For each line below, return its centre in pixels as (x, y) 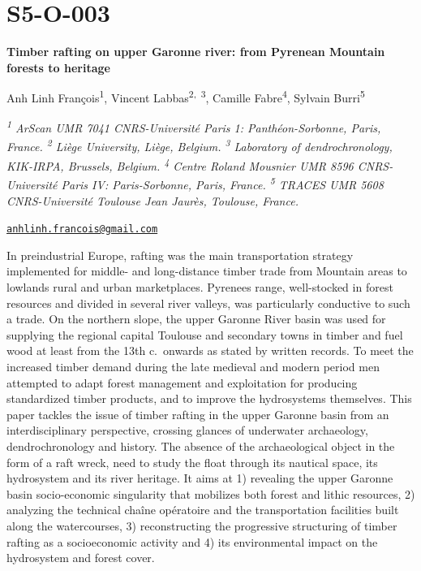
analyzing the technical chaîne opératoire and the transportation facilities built (203, 510)
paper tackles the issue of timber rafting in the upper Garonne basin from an (198, 414)
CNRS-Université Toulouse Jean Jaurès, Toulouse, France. (153, 200)
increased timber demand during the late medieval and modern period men (193, 366)
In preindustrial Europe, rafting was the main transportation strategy (180, 255)
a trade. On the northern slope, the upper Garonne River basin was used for (196, 319)
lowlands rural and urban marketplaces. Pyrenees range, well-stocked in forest (200, 287)
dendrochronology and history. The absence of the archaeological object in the (201, 446)
